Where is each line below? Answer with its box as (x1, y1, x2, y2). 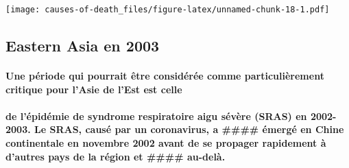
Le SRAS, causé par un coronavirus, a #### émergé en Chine (34, 122, 344, 136)
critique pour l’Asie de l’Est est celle (5, 82, 182, 96)
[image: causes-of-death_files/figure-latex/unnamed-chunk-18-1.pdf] (5, 5, 330, 14)
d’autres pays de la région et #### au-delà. (5, 149, 226, 163)
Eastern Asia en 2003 (5, 35, 160, 56)
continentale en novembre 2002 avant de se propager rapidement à (5, 136, 326, 149)
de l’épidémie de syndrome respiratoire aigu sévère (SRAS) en (5, 108, 307, 123)
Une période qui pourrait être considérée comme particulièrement (5, 69, 324, 83)
